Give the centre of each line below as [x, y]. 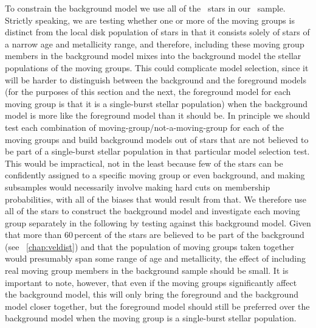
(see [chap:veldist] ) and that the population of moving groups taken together [149, 246]
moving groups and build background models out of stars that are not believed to [157, 139]
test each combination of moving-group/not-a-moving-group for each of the [145, 127]
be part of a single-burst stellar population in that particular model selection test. [157, 151]
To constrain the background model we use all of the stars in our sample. [145, 8]
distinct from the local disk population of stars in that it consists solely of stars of [157, 32]
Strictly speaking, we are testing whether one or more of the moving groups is [150, 20]
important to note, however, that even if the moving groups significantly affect [151, 282]
